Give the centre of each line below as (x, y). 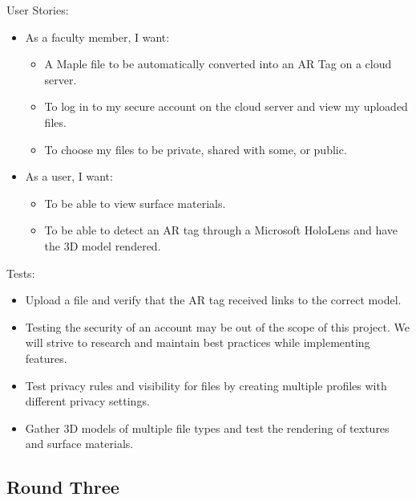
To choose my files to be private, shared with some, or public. (196, 149)
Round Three (63, 487)
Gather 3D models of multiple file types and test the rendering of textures (207, 428)
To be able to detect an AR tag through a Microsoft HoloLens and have (221, 230)
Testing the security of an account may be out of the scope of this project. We (217, 326)
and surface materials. (79, 444)
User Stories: (38, 10)
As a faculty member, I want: (97, 37)
